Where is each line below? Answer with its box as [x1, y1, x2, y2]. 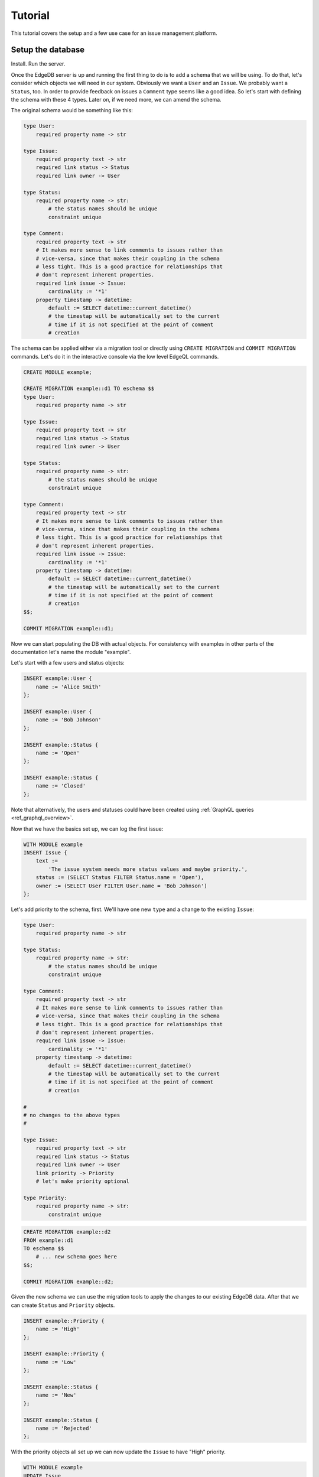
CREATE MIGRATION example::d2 [23, 1229, 111, 1235]
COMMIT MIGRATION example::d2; [23, 1278, 115, 1285]
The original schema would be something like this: [11, 107, 133, 114]
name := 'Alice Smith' [35, 683, 102, 690]
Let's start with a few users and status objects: [11, 659, 125, 666]
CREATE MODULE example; [23, 369, 93, 375]
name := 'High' [35, 1326, 80, 1332]
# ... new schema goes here [35, 1253, 118, 1260]
